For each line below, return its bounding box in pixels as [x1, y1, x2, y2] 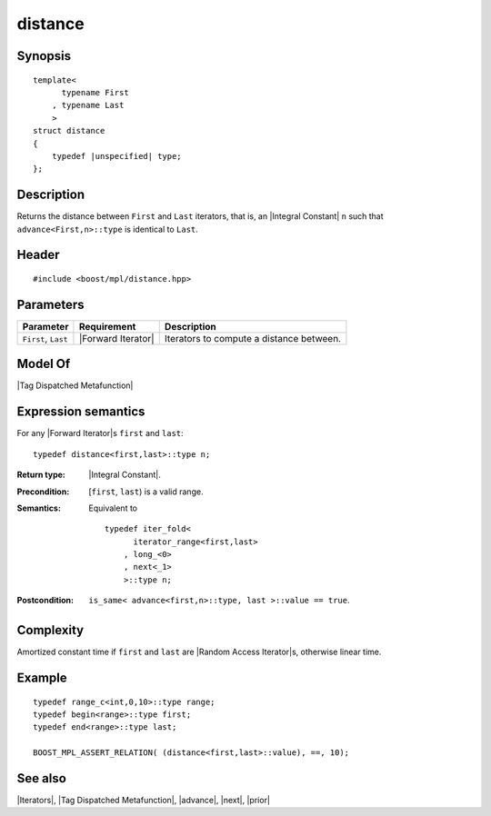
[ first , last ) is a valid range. [88, 486, 204, 497]
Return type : [16, 469, 65, 481]
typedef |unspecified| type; [51, 151, 182, 161]
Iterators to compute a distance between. [164, 332, 341, 344]
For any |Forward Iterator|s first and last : [16, 428, 184, 439]
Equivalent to [88, 503, 138, 513]
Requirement [78, 320, 136, 333]
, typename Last [51, 100, 125, 111]
